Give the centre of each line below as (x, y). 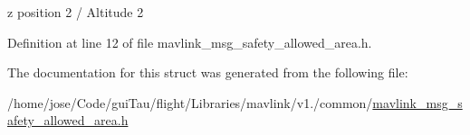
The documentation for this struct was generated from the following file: (208, 72)
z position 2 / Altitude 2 (76, 12)
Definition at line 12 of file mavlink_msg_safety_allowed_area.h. (190, 42)
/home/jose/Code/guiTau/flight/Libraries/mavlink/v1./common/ (190, 102)
